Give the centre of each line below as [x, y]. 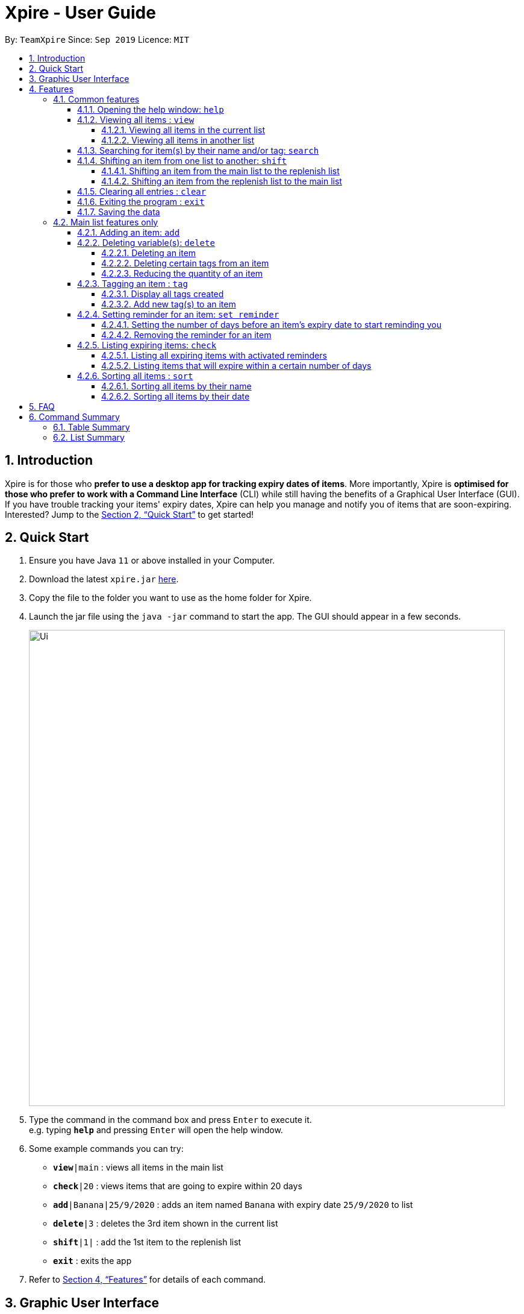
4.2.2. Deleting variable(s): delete [146, 242]
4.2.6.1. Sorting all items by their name [176, 386]
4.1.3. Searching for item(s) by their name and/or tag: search [198, 150]
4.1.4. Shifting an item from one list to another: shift [182, 160]
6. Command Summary [74, 417]
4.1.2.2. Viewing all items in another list [178, 140]
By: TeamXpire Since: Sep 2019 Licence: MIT [97, 39]
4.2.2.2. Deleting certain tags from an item [185, 263]
